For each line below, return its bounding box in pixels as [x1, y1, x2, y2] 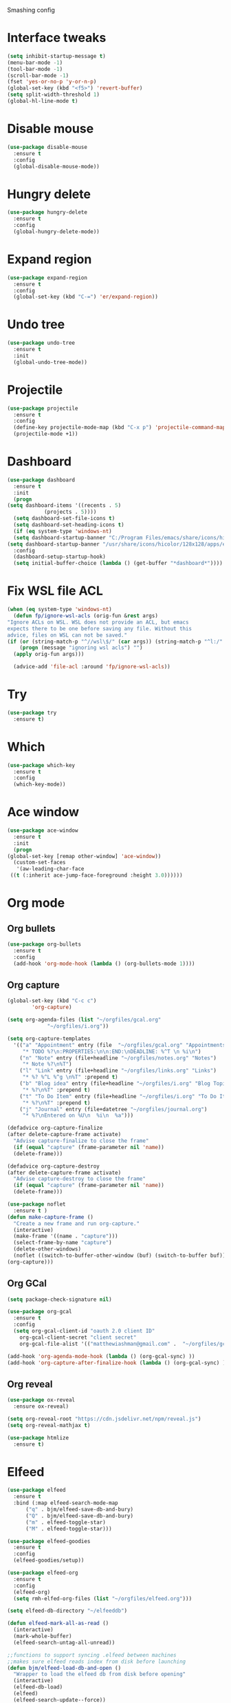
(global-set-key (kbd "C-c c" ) [7, 997, 97, 1004]
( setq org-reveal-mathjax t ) [7, 1422, 91, 1428]
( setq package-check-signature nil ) [7, 1296, 112, 1303]
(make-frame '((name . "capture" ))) [13, 1233, 118, 1240]
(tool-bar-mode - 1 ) [7, 66, 63, 72]
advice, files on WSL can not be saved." [7, 631, 128, 639]
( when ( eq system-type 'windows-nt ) [7, 606, 112, 613]
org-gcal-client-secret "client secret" [19, 1334, 137, 1341]
